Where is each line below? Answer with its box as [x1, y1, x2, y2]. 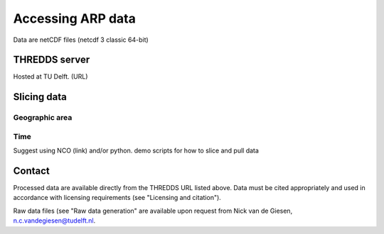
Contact [13, 165, 50, 177]
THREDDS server [13, 54, 90, 66]
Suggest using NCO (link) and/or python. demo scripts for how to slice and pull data [13, 146, 260, 155]
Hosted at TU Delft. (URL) [13, 72, 88, 81]
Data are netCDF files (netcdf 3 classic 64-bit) [13, 35, 149, 44]
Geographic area [13, 113, 73, 123]
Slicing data [13, 91, 67, 103]
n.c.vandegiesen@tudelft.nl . [13, 216, 96, 225]
